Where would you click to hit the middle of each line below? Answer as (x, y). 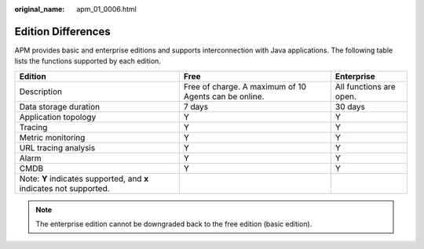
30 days (350, 106)
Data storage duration (60, 106)
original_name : (40, 9)
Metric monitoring (52, 137)
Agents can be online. (224, 96)
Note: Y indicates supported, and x (84, 179)
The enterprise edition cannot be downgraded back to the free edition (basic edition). (174, 224)
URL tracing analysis (57, 147)
